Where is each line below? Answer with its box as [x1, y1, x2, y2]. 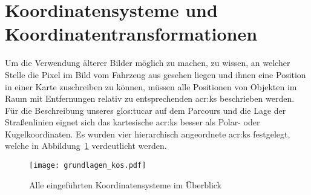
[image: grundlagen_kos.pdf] [29, 161, 146, 170]
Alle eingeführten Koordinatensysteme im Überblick [29, 178, 222, 191]
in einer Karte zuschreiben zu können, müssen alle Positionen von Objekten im [5, 80, 297, 93]
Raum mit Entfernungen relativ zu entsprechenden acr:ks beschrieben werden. [5, 92, 295, 105]
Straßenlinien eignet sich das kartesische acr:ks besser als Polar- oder [5, 116, 260, 128]
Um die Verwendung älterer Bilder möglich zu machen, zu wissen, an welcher [5, 56, 290, 69]
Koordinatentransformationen [5, 21, 258, 46]
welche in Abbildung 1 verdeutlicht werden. [5, 139, 167, 152]
